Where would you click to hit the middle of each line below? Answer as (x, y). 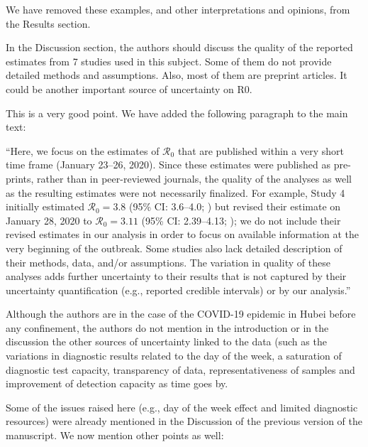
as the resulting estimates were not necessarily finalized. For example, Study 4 (175, 192)
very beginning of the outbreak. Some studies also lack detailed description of (174, 248)
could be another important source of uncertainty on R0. (129, 88)
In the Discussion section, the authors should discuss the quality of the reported (179, 47)
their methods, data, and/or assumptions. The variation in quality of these (168, 262)
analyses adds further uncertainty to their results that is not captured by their (176, 276)
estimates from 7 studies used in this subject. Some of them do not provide (169, 61)
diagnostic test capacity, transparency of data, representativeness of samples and (180, 369)
